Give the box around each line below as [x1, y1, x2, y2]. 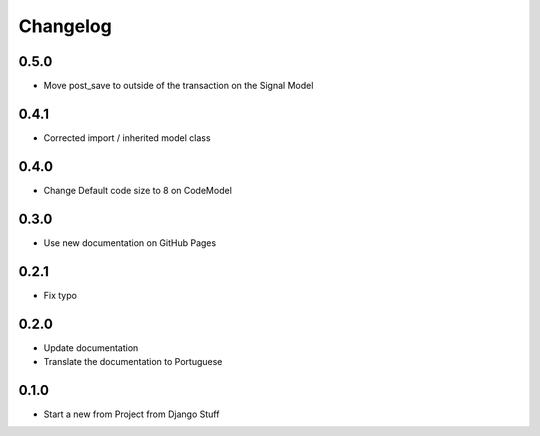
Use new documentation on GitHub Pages [43, 236, 217, 249]
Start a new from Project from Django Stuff [43, 408, 220, 420]
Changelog [18, 15, 112, 37]
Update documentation [43, 341, 139, 354]
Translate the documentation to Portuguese [43, 355, 223, 367]
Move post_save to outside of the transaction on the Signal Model [43, 80, 314, 92]
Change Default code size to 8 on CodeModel [43, 184, 232, 196]
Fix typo [43, 289, 77, 301]
